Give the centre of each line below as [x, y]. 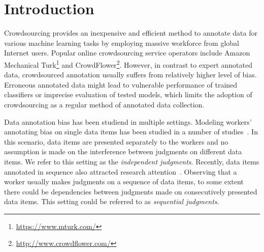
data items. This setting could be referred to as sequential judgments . [112, 201]
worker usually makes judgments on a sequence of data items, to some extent [124, 181]
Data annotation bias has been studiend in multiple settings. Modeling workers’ [128, 121]
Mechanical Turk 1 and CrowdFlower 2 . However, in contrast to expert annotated [128, 64]
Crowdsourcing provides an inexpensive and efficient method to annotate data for [131, 33]
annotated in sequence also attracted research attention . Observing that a [121, 171]
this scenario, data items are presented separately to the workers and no [116, 141]
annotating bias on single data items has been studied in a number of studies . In [131, 132]
